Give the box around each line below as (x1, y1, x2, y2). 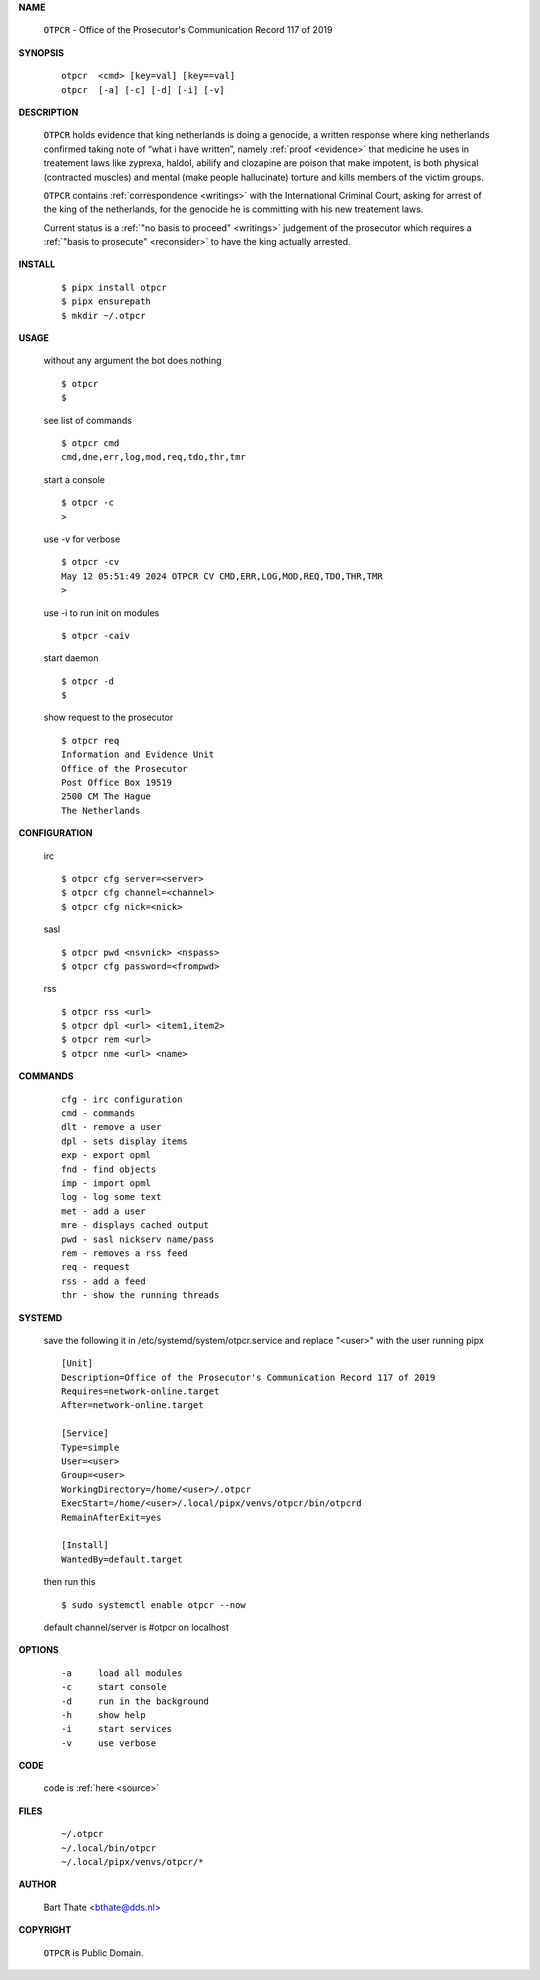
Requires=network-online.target (61, 1386, 220, 1397)
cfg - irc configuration (61, 1093, 183, 1105)
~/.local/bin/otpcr (61, 1842, 157, 1854)
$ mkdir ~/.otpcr (61, 310, 146, 321)
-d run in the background (61, 1695, 210, 1707)
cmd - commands (61, 1108, 136, 1119)
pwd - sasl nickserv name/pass (61, 1233, 215, 1245)
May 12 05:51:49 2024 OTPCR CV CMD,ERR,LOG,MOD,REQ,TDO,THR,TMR (61, 570, 384, 582)
